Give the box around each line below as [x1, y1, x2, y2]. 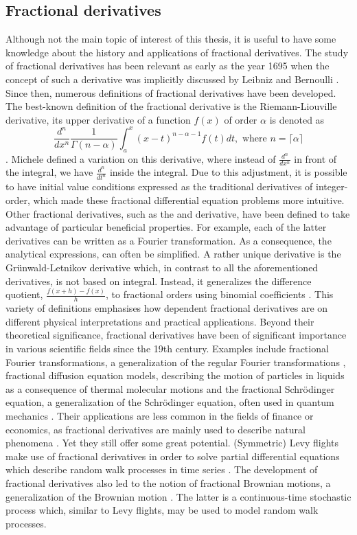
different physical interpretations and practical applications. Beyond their [5, 314, 314, 328]
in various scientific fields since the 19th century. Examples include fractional [5, 341, 329, 356]
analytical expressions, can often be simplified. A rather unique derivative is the [5, 247, 341, 261]
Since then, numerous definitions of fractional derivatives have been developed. [5, 85, 336, 100]
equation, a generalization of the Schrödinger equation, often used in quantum [5, 395, 334, 409]
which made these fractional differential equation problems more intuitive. [33, 192, 345, 207]
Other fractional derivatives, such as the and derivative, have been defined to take [5, 206, 350, 220]
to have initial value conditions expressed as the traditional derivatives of [5, 179, 313, 194]
